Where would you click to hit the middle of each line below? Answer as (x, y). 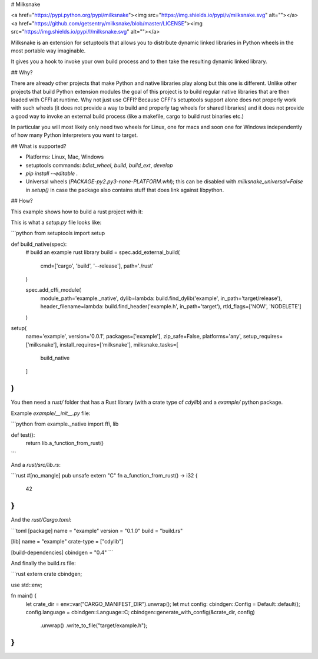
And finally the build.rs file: (43, 563)
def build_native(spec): (39, 244)
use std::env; (26, 585)
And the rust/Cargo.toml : (41, 520)
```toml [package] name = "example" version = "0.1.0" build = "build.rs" (97, 531)
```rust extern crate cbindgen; (47, 574)
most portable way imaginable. (48, 51)
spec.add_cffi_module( (53, 290)
